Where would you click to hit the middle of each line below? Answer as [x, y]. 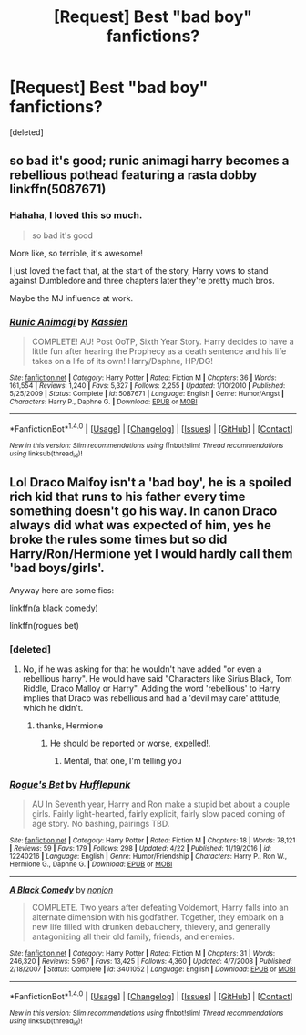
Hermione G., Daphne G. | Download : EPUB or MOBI [91, 864]
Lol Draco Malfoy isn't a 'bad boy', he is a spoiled [150, 482]
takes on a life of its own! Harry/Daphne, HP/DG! [122, 361]
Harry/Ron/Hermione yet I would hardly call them [151, 554]
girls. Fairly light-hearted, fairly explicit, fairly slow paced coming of [158, 814]
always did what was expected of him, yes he [140, 525]
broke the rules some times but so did [118, 540]
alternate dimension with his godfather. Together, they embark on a [158, 917]
